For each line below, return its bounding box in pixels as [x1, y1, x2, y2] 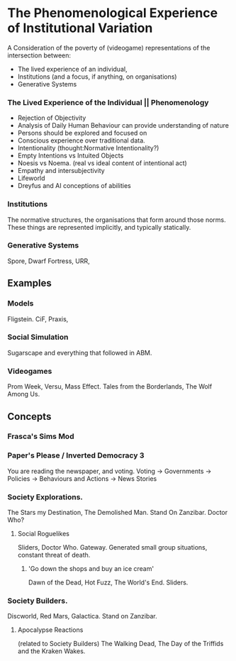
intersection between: [7, 51, 72, 60]
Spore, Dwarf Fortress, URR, [7, 257, 90, 265]
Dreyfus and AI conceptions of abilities [17, 182, 131, 190]
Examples [7, 277, 52, 289]
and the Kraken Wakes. [17, 647, 86, 655]
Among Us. [7, 390, 40, 399]
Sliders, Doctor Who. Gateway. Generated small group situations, [17, 543, 208, 552]
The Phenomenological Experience [7, 5, 218, 21]
